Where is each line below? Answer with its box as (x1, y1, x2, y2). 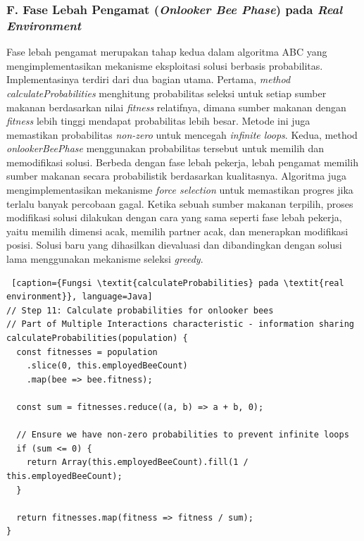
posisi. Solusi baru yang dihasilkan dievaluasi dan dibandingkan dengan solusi (6, 237, 342, 252)
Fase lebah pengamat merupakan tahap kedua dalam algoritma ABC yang (6, 44, 327, 59)
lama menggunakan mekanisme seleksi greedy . (6, 251, 203, 266)
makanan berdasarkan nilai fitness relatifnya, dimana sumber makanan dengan (6, 99, 346, 114)
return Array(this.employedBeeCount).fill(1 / (26, 457, 249, 468)
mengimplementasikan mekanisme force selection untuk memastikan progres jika (6, 182, 353, 197)
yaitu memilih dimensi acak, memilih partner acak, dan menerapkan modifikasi (6, 223, 349, 238)
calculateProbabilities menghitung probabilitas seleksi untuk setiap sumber (6, 85, 327, 100)
